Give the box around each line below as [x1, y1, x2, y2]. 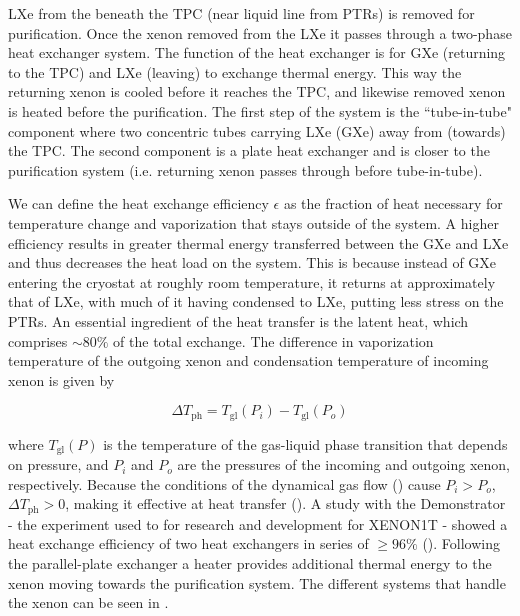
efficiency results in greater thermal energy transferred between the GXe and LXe [8, 232, 509, 253]
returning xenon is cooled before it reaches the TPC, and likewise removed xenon [8, 81, 506, 102]
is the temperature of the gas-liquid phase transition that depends [103, 433, 508, 454]
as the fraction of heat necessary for [283, 193, 503, 214]
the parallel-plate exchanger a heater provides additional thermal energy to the [8, 553, 492, 574]
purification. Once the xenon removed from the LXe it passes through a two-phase [8, 22, 512, 43]
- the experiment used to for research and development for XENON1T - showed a [8, 513, 508, 534]
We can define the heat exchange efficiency [8, 193, 269, 214]
